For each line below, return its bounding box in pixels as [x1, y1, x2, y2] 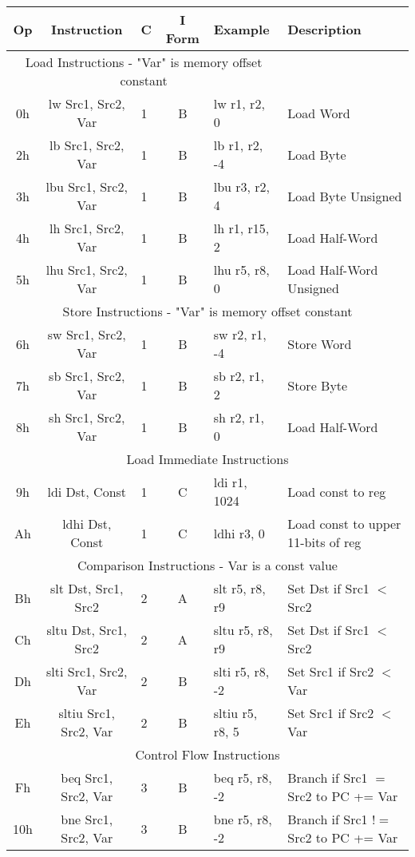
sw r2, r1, [213, 325, 267, 343]
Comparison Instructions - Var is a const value [77, 556, 338, 574]
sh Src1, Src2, [49, 408, 125, 427]
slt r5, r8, [213, 579, 266, 597]
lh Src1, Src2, [49, 219, 125, 237]
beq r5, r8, [213, 768, 272, 787]
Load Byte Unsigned [287, 186, 402, 205]
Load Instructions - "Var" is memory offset [25, 53, 263, 71]
